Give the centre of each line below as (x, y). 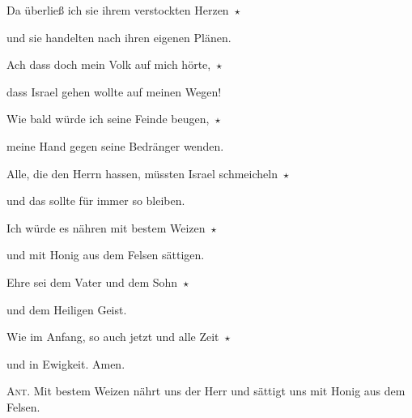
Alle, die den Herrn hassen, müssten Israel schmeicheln (142, 173)
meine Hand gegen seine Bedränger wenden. (115, 145)
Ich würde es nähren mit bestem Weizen (106, 227)
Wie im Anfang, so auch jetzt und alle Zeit (113, 337)
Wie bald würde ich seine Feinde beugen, (108, 119)
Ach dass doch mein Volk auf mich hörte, (109, 64)
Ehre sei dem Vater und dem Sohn (92, 282)
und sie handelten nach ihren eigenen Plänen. (119, 37)
